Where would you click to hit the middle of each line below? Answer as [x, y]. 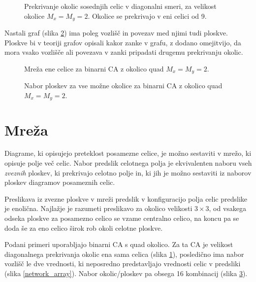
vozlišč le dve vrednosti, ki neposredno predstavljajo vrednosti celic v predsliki [123, 264]
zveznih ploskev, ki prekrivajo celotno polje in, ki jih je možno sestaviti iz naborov [128, 172]
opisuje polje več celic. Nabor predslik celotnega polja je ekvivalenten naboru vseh [128, 163]
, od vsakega [228, 208]
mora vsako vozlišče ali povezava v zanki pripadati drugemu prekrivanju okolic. [124, 52]
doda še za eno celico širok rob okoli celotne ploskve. [84, 228]
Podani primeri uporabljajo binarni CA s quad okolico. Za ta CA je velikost [119, 244]
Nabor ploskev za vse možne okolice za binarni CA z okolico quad [123, 86]
